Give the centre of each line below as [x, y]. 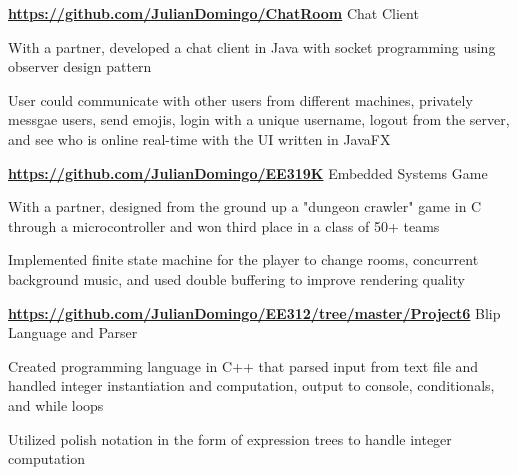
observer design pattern [80, 66]
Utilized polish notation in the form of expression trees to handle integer [230, 438]
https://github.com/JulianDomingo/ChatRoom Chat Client [213, 13]
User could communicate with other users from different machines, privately [240, 99]
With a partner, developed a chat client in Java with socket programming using [252, 46]
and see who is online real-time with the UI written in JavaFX [199, 138]
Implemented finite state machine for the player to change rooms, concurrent [243, 259]
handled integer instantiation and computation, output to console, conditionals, [251, 385]
